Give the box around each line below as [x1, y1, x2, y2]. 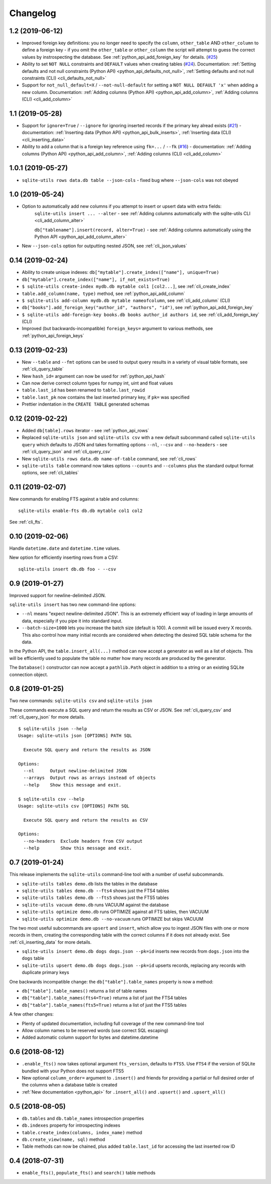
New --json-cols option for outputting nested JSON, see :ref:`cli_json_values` [22, 243, 188, 249]
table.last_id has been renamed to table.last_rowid [22, 387, 145, 393]
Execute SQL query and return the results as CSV [23, 817, 148, 823]
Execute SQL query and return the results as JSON [23, 747, 151, 752]
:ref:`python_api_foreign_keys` [22, 332, 84, 339]
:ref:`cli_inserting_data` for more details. [9, 939, 92, 945]
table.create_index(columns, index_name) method [22, 1129, 143, 1135]
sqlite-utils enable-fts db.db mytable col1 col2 [18, 508, 143, 514]
